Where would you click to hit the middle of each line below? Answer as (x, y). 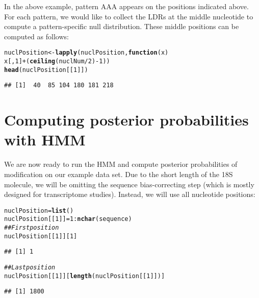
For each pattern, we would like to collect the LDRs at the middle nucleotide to (129, 16)
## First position (32, 228)
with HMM (45, 140)
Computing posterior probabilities (126, 120)
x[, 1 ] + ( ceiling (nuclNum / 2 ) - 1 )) (57, 61)
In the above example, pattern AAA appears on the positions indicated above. (126, 6)
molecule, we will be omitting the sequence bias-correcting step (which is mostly (129, 184)
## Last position (30, 267)
